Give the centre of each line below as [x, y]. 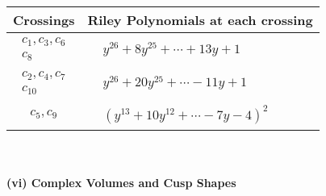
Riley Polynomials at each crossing [200, 20]
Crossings [44, 20]
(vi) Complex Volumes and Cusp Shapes [121, 183]
